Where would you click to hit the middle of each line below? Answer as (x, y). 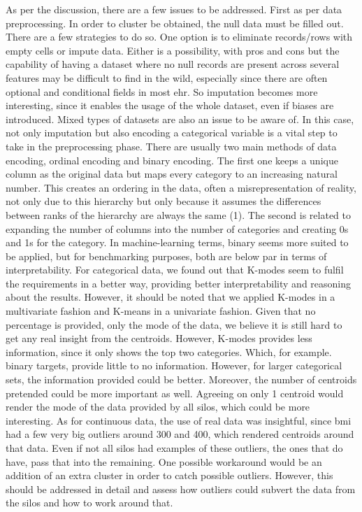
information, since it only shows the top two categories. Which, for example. (169, 351)
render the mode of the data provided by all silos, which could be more (158, 407)
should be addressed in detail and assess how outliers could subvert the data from (181, 489)
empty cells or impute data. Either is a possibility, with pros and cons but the (173, 50)
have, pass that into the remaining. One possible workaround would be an (164, 461)
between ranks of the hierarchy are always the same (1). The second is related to (179, 214)
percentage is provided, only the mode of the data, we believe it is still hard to (174, 324)
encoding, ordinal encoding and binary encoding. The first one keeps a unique (172, 160)
